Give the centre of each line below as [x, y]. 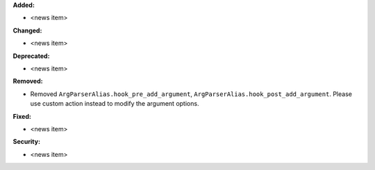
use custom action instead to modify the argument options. [115, 104]
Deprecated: [31, 56]
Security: [27, 142]
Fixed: [22, 116]
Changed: [27, 30]
